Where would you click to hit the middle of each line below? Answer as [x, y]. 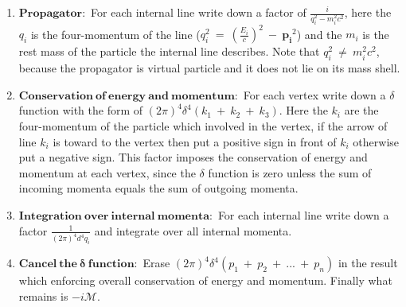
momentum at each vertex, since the [107, 172]
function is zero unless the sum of [290, 172]
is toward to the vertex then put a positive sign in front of [195, 141]
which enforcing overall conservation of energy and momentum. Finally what [205, 280]
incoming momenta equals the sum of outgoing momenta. [158, 188]
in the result [368, 263]
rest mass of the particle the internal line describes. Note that [169, 51]
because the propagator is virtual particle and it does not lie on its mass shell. [209, 68]
